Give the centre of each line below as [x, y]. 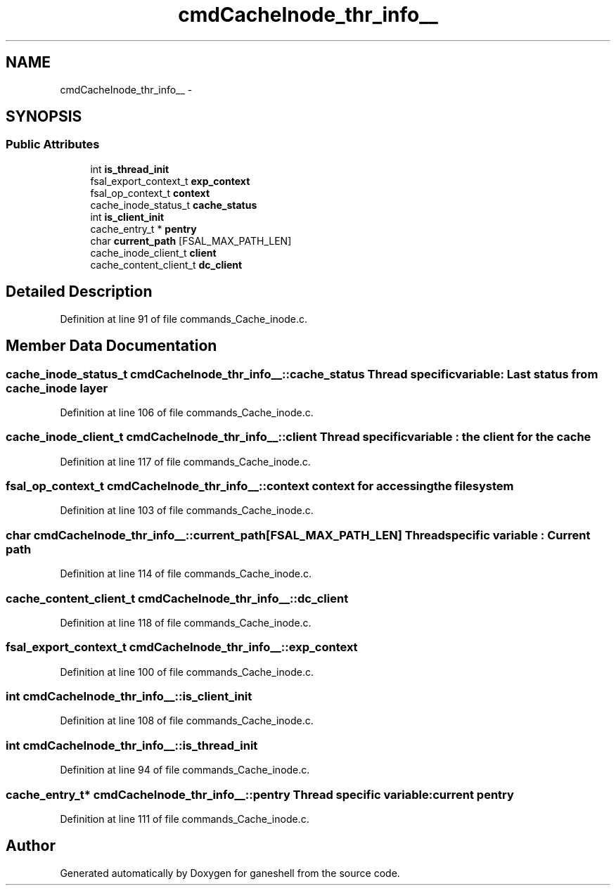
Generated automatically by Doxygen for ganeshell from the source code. [230, 873]
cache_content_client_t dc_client [166, 264]
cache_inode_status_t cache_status [174, 205]
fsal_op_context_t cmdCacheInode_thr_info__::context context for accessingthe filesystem [260, 486]
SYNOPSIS [44, 117]
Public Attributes [53, 145]
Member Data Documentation [111, 346]
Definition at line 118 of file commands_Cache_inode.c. [186, 622]
